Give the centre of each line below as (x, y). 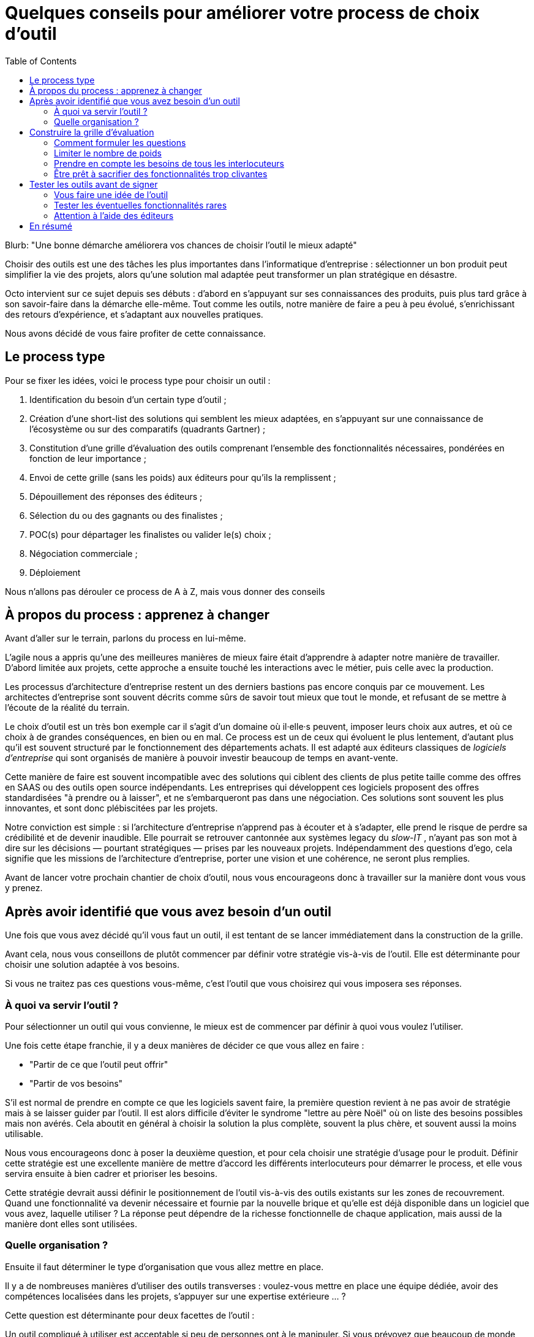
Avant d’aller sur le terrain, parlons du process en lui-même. (126, 638)
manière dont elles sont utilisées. (71, 1224)
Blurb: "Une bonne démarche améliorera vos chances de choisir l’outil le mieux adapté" (181, 245)
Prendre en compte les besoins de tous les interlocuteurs (169, 163)
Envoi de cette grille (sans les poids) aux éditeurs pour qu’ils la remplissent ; (183, 477)
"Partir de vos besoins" (76, 1084)
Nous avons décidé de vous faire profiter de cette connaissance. (135, 333)
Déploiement (55, 572)
